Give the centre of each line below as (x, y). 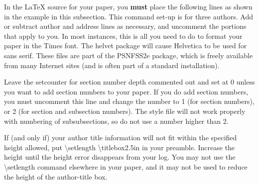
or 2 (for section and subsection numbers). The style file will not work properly (125, 111)
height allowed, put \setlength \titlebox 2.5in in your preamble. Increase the (120, 147)
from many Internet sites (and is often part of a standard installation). (112, 65)
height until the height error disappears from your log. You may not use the (120, 157)
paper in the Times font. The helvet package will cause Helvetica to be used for (126, 46)
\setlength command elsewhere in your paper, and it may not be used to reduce (126, 166)
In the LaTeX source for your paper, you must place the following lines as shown (128, 6)
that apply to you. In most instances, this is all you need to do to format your (123, 36)
